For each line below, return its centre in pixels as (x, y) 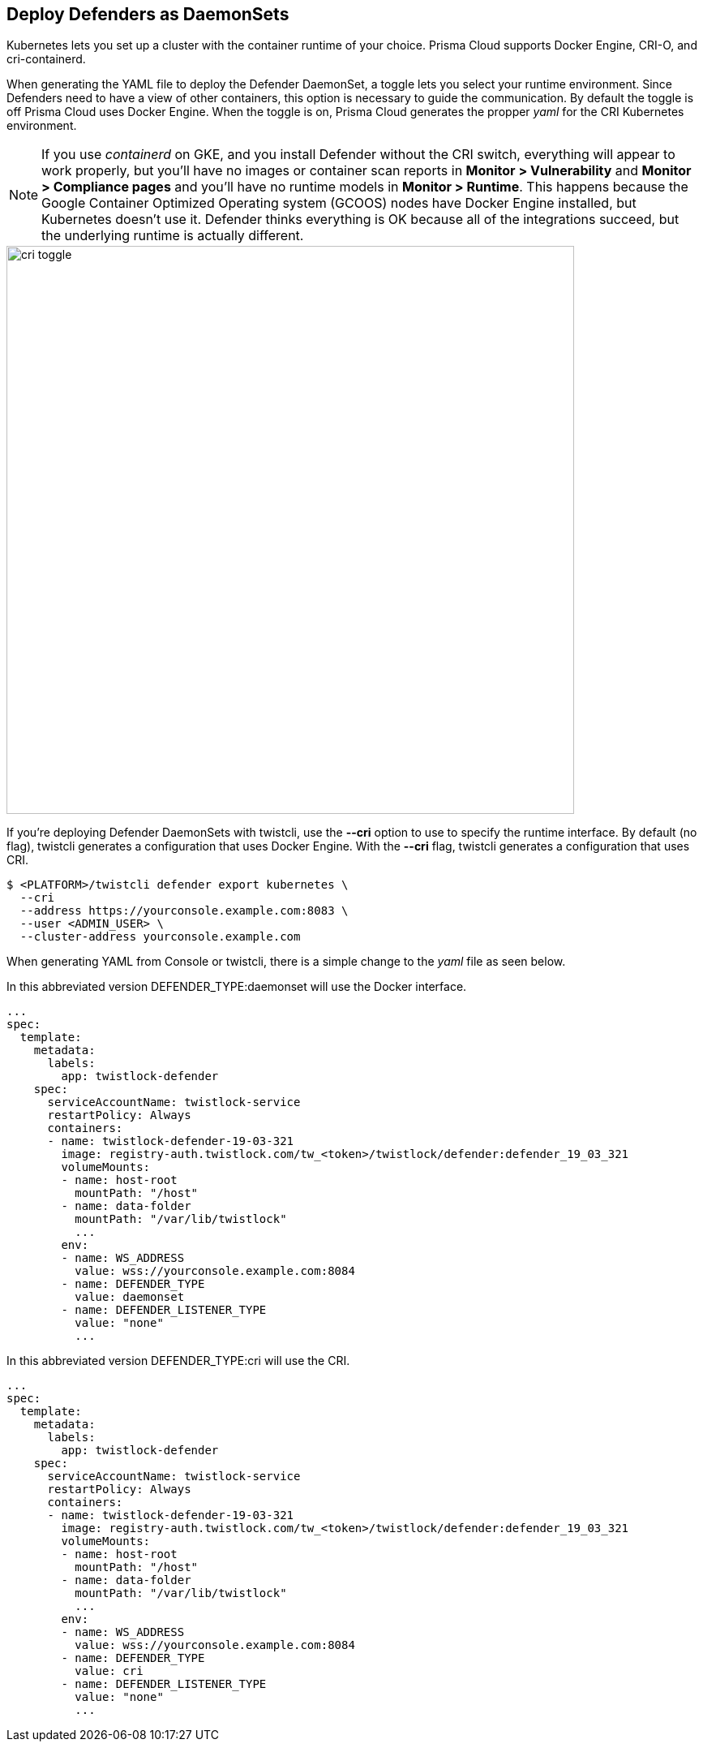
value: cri (109, 1671)
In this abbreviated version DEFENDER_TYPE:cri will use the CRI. (178, 1361)
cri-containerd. (46, 59)
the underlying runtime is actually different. (173, 236)
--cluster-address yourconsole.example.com (160, 937)
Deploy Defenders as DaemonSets (148, 14)
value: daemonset (130, 1297)
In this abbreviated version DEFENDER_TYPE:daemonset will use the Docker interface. (237, 987)
